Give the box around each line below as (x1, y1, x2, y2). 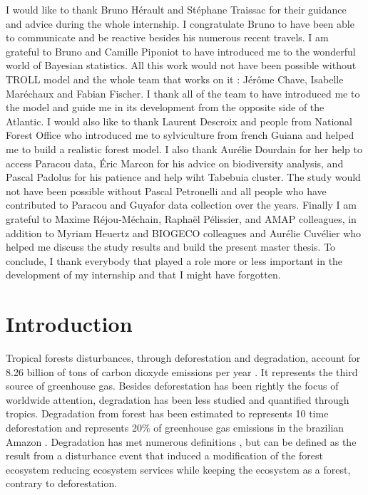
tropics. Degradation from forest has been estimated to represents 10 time (6, 406, 329, 421)
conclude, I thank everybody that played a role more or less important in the (6, 253, 343, 268)
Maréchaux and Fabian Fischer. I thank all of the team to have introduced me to (6, 85, 360, 100)
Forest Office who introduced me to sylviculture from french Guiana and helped (6, 127, 354, 142)
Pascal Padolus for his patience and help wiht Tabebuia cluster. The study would (6, 170, 361, 184)
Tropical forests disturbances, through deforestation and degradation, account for (6, 350, 361, 365)
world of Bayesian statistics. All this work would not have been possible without (6, 58, 357, 73)
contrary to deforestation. (6, 476, 118, 491)
